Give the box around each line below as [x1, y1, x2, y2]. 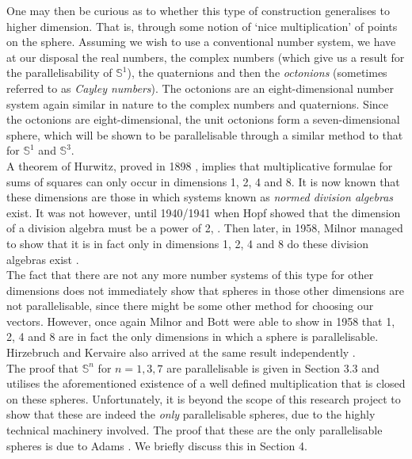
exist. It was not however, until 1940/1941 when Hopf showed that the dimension [6, 204, 401, 220]
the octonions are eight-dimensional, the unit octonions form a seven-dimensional [6, 111, 400, 128]
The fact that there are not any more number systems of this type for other [6, 266, 374, 283]
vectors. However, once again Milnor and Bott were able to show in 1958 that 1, [6, 312, 395, 329]
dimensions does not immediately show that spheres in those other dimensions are [6, 281, 405, 298]
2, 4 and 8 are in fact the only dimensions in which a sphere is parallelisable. [6, 328, 379, 345]
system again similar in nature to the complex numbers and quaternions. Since [6, 95, 388, 112]
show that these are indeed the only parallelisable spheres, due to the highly [6, 406, 376, 423]
